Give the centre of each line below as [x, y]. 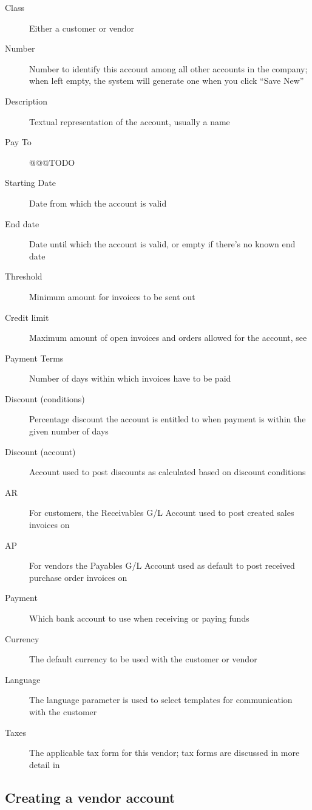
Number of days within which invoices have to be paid [130, 378]
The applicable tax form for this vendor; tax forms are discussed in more [164, 753]
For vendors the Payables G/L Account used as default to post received [162, 565]
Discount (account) [40, 451]
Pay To [18, 142]
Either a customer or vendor [82, 28]
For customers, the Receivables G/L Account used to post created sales [162, 513]
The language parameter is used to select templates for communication [161, 700]
